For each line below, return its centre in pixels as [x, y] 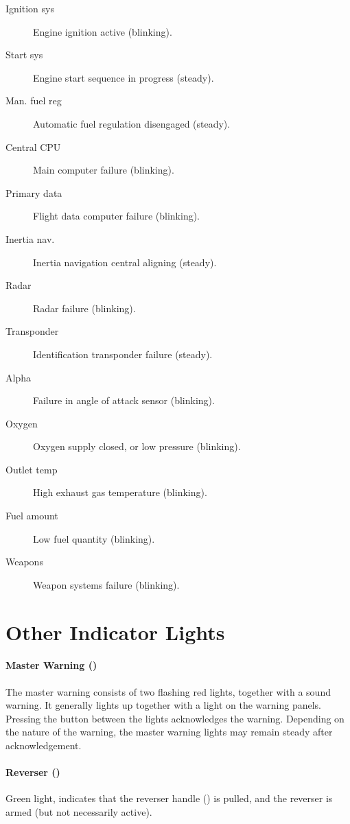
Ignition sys [30, 8]
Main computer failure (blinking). [104, 170]
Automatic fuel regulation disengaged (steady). [132, 123]
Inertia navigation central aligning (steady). [125, 262]
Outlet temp [32, 469]
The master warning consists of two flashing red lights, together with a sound [168, 691]
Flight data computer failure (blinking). [116, 216]
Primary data [34, 192]
